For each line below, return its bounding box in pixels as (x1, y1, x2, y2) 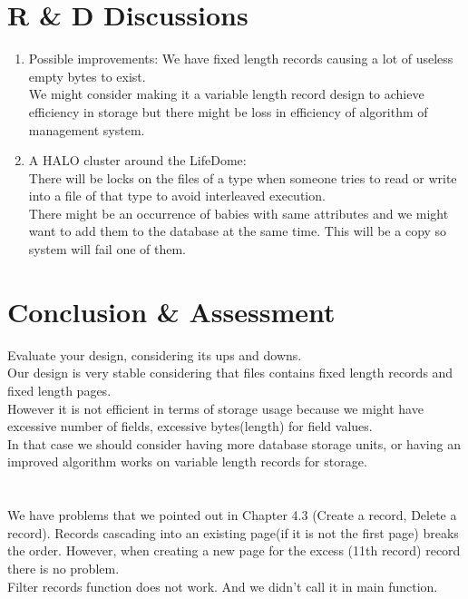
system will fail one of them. (28, 240, 186, 259)
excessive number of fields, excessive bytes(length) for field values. (7, 417, 373, 436)
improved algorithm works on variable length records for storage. (7, 452, 367, 471)
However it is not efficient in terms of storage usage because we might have (7, 398, 424, 417)
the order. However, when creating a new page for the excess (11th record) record (7, 541, 461, 560)
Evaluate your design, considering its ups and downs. (7, 345, 302, 364)
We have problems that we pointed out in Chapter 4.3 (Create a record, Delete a (7, 506, 457, 525)
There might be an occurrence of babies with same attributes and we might (28, 203, 449, 222)
